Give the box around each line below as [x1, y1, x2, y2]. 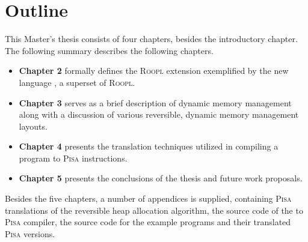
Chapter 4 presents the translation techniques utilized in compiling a [19, 140, 279, 153]
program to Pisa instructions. [19, 151, 128, 164]
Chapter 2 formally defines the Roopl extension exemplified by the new [19, 64, 289, 77]
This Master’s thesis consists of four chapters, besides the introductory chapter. [5, 32, 298, 45]
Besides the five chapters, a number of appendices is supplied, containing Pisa [5, 192, 292, 205]
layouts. [19, 119, 48, 132]
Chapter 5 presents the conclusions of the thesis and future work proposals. [19, 172, 303, 184]
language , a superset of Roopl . [19, 76, 135, 88]
